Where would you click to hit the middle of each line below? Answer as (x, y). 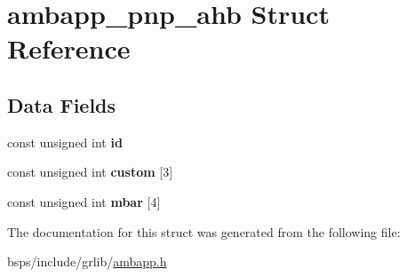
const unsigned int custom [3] (90, 172)
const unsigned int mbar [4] (84, 201)
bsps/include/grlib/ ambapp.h (87, 261)
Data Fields (62, 104)
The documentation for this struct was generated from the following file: (204, 231)
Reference (69, 48)
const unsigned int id (65, 142)
